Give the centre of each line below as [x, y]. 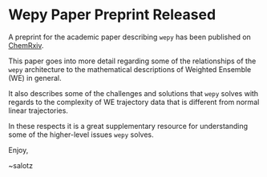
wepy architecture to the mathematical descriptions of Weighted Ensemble [130, 69]
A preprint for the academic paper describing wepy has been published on [129, 37]
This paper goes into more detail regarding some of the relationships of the [132, 61]
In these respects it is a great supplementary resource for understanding [128, 126]
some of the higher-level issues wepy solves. [81, 135]
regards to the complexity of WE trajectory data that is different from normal [134, 102]
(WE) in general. [35, 78]
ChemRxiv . [26, 45]
